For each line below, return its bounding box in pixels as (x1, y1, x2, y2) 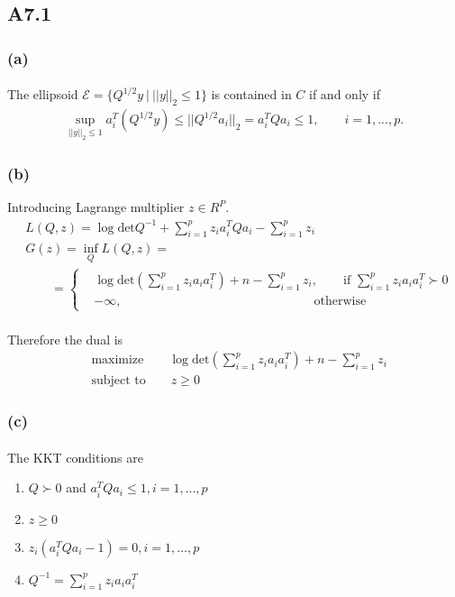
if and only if (309, 85, 381, 104)
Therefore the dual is (7, 329, 123, 348)
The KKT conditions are (7, 447, 144, 466)
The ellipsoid (7, 85, 78, 104)
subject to (91, 374, 146, 388)
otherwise (314, 294, 367, 308)
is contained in (211, 85, 292, 104)
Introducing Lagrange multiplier (7, 197, 185, 216)
